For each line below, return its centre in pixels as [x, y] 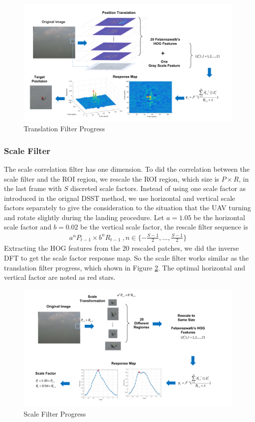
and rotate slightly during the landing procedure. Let [84, 217]
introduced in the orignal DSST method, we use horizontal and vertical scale [120, 198]
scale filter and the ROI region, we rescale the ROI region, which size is [112, 178]
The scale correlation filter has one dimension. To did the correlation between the [127, 169]
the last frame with [33, 188]
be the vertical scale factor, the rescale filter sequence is [164, 227]
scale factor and [28, 227]
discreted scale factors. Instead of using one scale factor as [158, 188]
